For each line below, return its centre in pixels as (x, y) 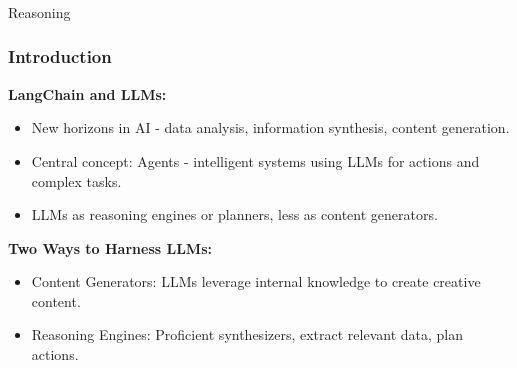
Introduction (60, 56)
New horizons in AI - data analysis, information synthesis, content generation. (270, 127)
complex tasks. (76, 180)
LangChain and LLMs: (87, 93)
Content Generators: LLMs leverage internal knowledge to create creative (256, 281)
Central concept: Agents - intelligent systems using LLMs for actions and (255, 160)
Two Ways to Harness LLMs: (110, 247)
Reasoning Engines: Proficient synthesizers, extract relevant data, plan (247, 334)
